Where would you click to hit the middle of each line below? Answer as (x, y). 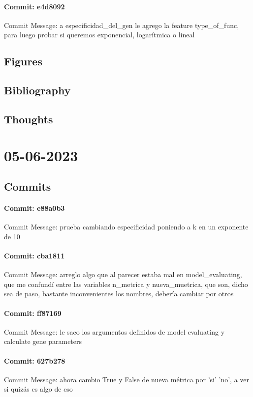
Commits (28, 186)
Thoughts (29, 119)
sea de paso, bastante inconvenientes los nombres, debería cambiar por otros (119, 294)
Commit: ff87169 (33, 313)
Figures (23, 61)
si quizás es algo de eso (38, 389)
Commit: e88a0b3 (34, 208)
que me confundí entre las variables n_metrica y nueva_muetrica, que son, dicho (126, 284)
